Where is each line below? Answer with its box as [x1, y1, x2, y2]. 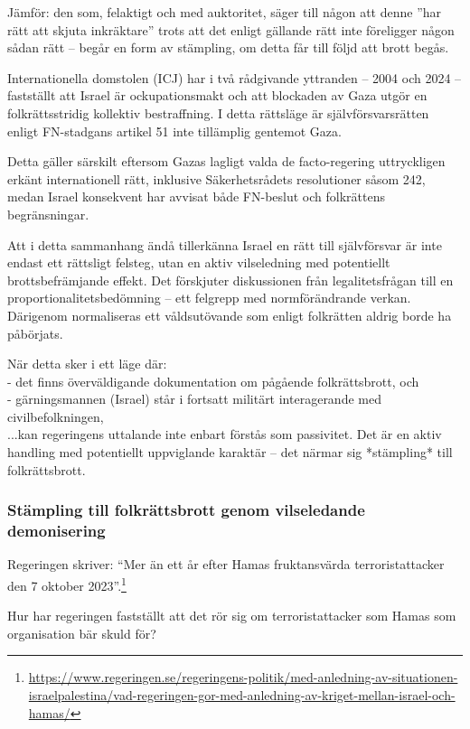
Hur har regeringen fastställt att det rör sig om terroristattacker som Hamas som [7, 606, 456, 625]
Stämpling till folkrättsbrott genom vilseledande [7, 499, 365, 521]
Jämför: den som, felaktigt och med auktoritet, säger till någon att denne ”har [7, 3, 442, 21]
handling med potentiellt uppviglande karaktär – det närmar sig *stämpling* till [7, 443, 453, 462]
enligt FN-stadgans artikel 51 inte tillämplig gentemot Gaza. [7, 121, 342, 140]
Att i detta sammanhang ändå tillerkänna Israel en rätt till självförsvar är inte [7, 235, 442, 254]
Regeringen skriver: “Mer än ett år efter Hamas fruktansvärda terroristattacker [7, 555, 445, 574]
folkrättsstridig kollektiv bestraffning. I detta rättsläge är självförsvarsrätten [7, 103, 429, 122]
